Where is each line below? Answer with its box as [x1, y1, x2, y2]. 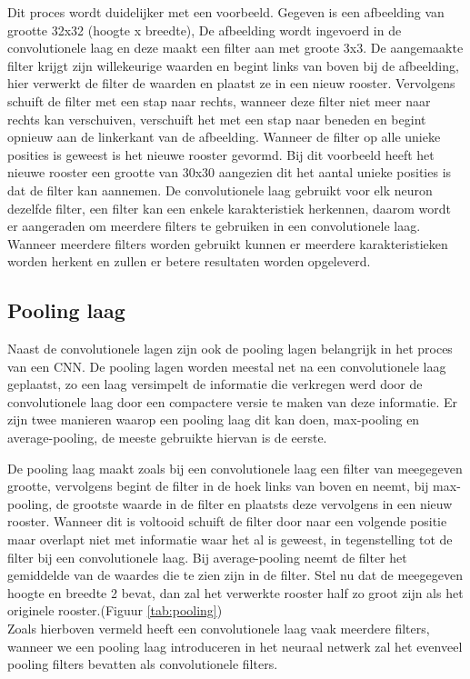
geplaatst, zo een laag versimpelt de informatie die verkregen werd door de [7, 374, 423, 394]
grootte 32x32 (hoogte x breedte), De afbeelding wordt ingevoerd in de [7, 20, 402, 39]
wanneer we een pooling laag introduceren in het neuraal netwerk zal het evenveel [7, 636, 463, 655]
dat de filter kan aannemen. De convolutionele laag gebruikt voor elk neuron [7, 180, 433, 199]
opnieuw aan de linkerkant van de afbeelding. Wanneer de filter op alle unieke [7, 127, 441, 146]
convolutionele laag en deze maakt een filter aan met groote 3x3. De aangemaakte [7, 38, 464, 57]
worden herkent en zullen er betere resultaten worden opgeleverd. [7, 252, 371, 271]
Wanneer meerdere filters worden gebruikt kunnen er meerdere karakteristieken [7, 234, 448, 253]
